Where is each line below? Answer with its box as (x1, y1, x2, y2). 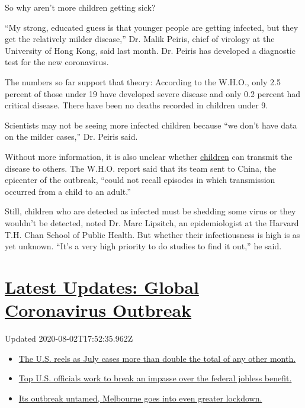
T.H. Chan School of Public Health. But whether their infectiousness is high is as (5, 228, 300, 240)
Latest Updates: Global (5, 274, 199, 298)
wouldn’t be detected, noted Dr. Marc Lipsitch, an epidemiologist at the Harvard (5, 216, 299, 229)
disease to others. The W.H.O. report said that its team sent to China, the (5, 162, 276, 174)
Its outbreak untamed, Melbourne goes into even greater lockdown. (18, 391, 262, 404)
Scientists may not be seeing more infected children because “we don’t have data (5, 118, 297, 131)
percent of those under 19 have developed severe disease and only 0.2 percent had (5, 87, 300, 99)
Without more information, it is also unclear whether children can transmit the (5, 150, 293, 162)
